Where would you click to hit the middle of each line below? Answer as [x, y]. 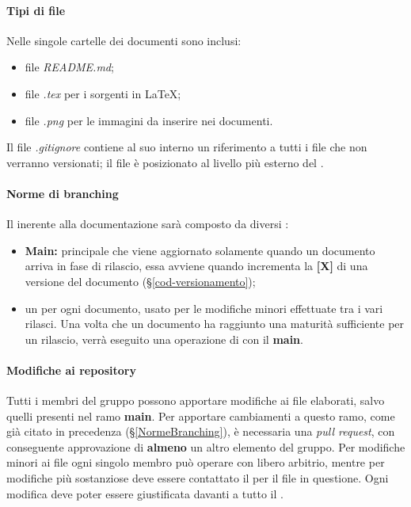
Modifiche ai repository [71, 370]
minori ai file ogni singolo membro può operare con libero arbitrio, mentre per [196, 462]
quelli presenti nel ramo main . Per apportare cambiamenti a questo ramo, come [201, 416]
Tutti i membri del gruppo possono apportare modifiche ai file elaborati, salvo [196, 400]
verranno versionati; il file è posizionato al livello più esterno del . [165, 162]
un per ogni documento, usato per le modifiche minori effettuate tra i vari [204, 308]
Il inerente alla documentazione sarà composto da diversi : [148, 224]
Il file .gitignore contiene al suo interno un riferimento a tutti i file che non [187, 147]
